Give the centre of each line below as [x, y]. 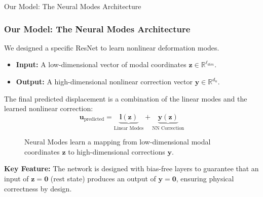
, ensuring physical [205, 178]
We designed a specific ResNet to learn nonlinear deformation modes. [112, 47]
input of [16, 178]
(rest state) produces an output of [103, 178]
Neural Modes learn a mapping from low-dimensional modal [118, 142]
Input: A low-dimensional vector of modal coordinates [101, 64]
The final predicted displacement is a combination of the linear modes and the [126, 98]
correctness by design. [38, 188]
